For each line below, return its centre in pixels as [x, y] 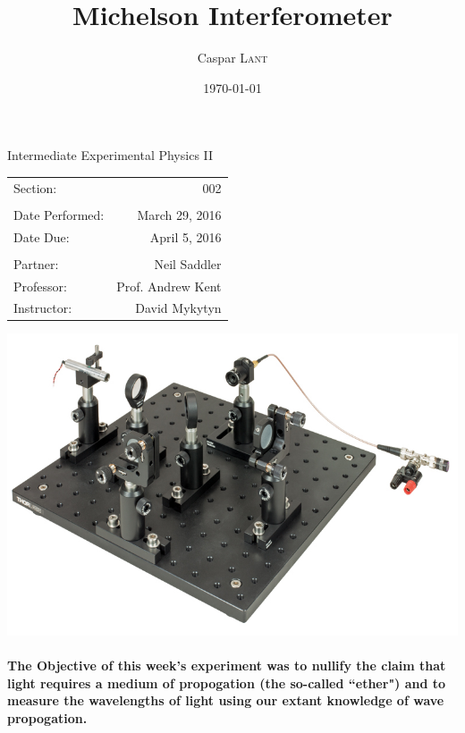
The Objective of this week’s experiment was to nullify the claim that [227, 665]
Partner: [36, 263]
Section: [35, 187]
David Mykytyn [178, 308]
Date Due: [42, 236]
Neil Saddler [188, 263]
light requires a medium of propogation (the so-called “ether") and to [227, 682]
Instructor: [43, 308]
